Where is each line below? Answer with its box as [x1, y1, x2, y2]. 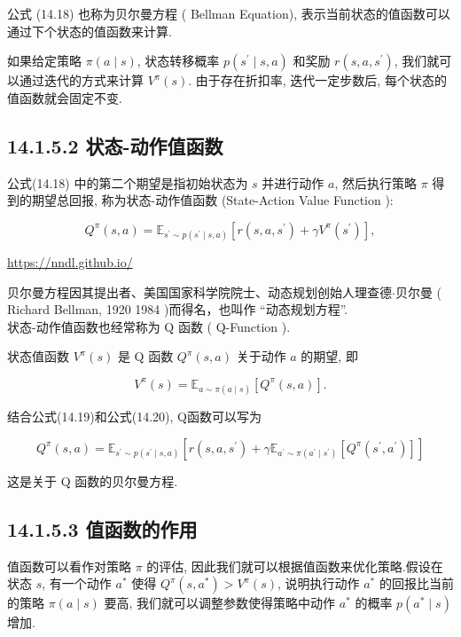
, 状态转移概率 [137, 51, 220, 70]
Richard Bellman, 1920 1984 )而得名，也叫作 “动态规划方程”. [7, 300, 348, 318]
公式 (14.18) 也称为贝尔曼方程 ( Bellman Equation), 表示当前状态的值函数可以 [7, 4, 450, 22]
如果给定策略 [7, 51, 82, 70]
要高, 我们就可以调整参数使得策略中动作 [104, 594, 335, 612]
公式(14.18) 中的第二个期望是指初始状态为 [7, 173, 248, 192]
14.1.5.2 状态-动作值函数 [7, 131, 223, 159]
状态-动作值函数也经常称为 [7, 317, 160, 335]
